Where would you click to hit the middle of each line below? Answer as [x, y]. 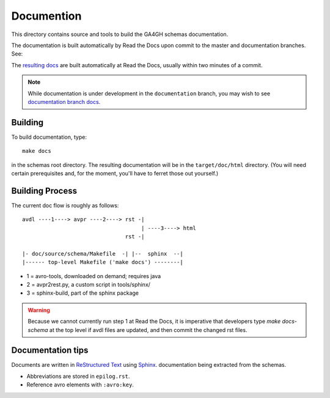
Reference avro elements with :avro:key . [80, 385]
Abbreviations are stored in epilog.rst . [78, 376]
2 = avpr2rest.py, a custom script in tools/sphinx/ [89, 285]
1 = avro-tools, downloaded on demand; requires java [94, 276]
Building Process [44, 190]
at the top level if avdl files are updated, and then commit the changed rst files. [148, 330]
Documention [46, 16]
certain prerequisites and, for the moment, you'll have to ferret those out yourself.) [115, 173]
